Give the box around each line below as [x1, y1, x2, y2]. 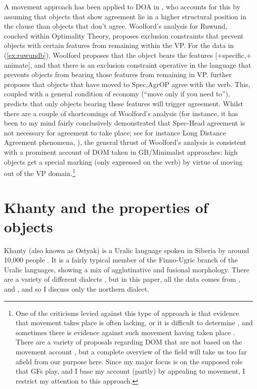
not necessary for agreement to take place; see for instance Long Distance [4, 127, 226, 137]
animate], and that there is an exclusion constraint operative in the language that [4, 59, 252, 70]
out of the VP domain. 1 [4, 167, 76, 178]
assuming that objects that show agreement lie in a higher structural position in [4, 11, 247, 21]
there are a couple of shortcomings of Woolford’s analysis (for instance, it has [4, 108, 238, 118]
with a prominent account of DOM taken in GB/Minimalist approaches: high [4, 146, 238, 157]
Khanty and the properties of [4, 197, 208, 217]
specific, [222, 49, 246, 60]
